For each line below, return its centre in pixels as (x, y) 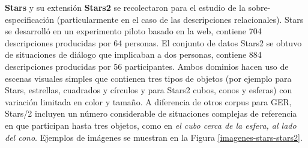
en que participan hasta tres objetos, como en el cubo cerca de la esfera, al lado (151, 125)
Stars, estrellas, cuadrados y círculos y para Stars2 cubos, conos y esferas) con (149, 90)
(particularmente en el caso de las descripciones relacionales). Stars (180, 19)
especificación (30, 19)
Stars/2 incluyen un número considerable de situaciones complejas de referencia (151, 113)
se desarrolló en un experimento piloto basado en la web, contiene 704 (133, 31)
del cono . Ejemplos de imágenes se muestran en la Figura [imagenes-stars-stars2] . (154, 137)
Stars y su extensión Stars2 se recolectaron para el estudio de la (125, 7)
